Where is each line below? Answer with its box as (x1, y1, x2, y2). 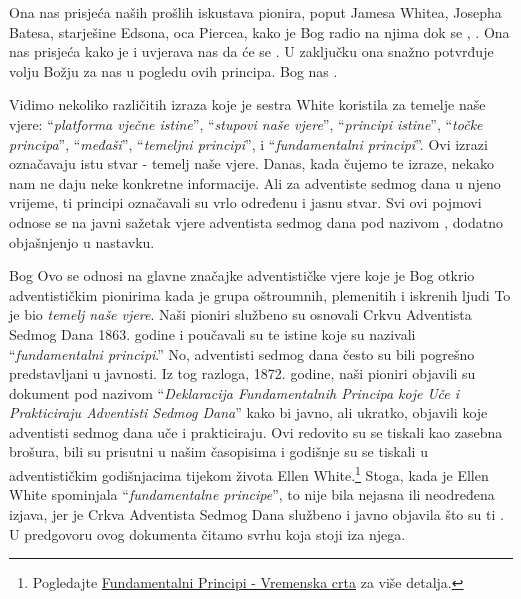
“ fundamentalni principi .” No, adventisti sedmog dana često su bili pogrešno (9, 343, 475, 364)
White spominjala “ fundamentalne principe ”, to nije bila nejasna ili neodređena (9, 484, 495, 505)
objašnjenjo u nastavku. (9, 231, 155, 252)
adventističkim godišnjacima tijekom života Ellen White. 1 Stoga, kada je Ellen (9, 462, 489, 485)
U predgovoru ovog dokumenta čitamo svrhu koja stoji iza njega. (9, 523, 406, 544)
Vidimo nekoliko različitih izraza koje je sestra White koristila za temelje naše (9, 94, 486, 115)
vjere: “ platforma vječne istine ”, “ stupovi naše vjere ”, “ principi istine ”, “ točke (9, 113, 483, 134)
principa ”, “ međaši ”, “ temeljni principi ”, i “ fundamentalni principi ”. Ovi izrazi (9, 133, 488, 154)
